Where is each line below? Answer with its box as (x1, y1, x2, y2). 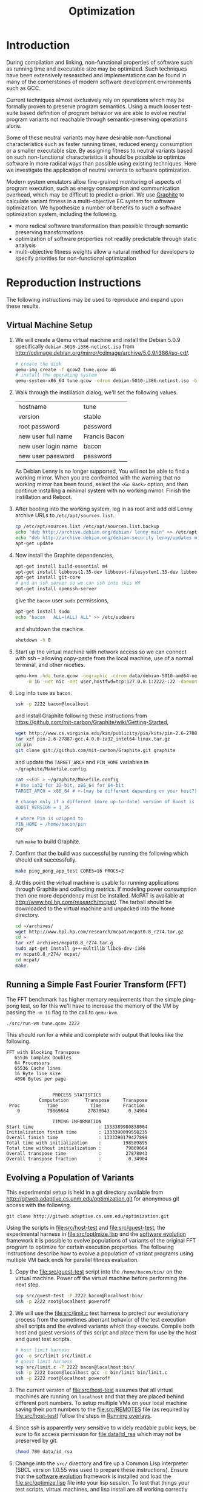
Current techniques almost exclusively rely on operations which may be (6, 96, 185, 103)
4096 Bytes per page (14, 1076, 67, 1082)
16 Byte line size (14, 1071, 61, 1077)
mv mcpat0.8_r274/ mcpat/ (15, 951, 81, 958)
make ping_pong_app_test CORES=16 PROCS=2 (15, 868, 124, 874)
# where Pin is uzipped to (15, 815, 84, 822)
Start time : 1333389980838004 (6, 1124, 148, 1130)
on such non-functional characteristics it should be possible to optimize (6, 153, 185, 161)
